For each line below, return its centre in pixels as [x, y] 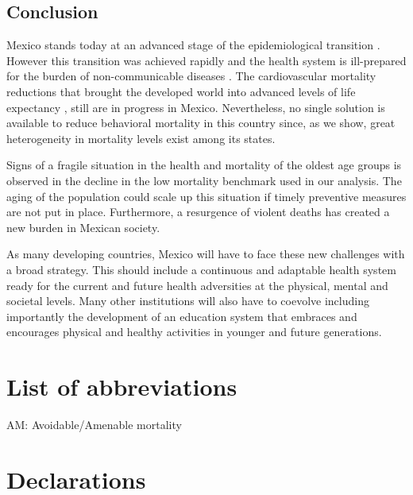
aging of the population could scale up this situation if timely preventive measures [206, 196]
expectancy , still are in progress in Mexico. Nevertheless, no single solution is [196, 107]
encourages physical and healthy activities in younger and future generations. [194, 332]
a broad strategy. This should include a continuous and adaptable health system [201, 269]
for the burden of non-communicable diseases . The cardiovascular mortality [191, 76]
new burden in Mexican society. [83, 227]
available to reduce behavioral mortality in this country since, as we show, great [201, 123]
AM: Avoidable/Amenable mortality [94, 425]
